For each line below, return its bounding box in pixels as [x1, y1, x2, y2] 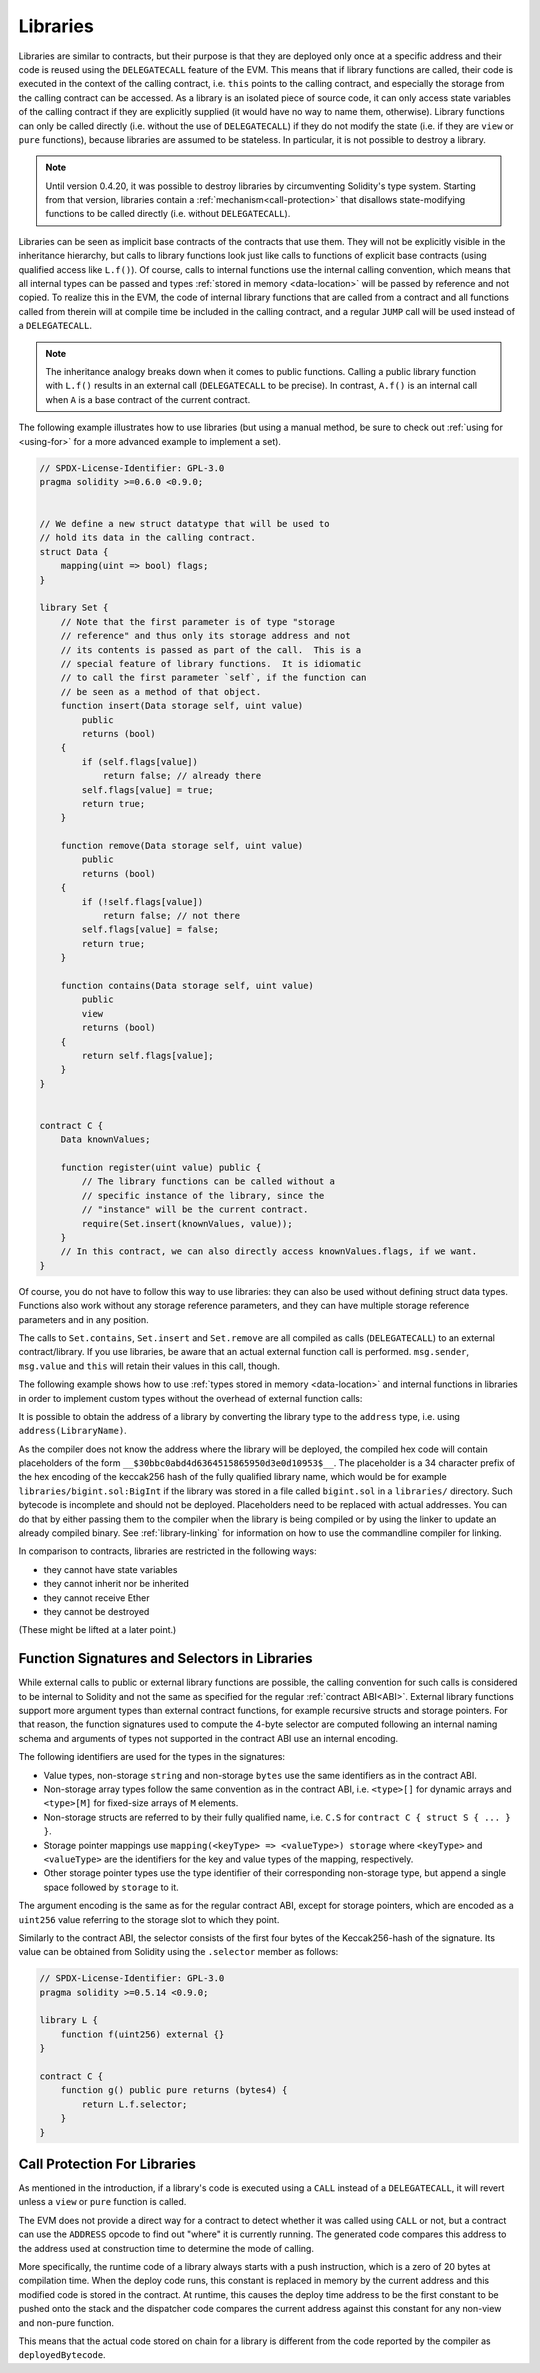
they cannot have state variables [43, 1563, 178, 1575]
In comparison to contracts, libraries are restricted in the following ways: [18, 1545, 317, 1557]
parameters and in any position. [18, 1313, 149, 1325]
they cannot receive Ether [43, 1591, 150, 1604]
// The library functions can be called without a [81, 1176, 335, 1187]
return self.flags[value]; [81, 1050, 214, 1061]
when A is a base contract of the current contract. [45, 393, 251, 405]
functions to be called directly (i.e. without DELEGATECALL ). [45, 208, 291, 220]
